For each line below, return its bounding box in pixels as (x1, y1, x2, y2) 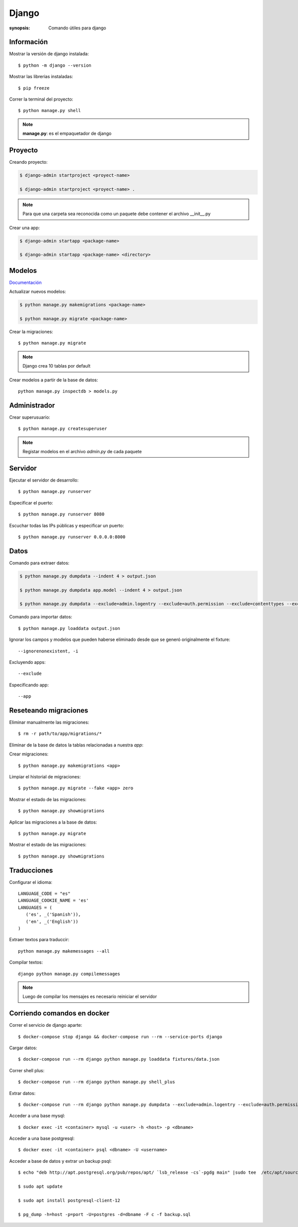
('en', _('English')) (25, 919, 78, 924)
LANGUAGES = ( (18, 904, 52, 910)
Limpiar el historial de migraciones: (9, 773, 81, 779)
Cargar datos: (9, 1045, 37, 1051)
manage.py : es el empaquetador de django (22, 130, 112, 136)
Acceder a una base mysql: (9, 1113, 66, 1119)
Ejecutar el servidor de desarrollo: (9, 477, 79, 483)
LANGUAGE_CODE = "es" (18, 890, 71, 896)
